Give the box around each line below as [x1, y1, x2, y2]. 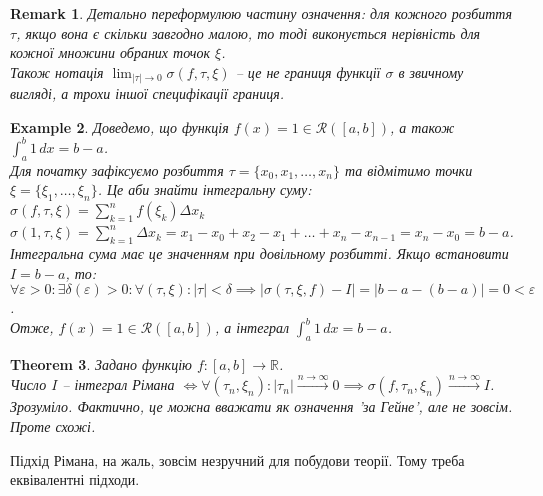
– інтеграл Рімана [62, 374, 175, 395]
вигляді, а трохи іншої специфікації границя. [10, 83, 285, 104]
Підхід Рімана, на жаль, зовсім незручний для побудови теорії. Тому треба [10, 449, 465, 470]
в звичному [398, 61, 464, 82]
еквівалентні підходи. [10, 469, 140, 490]
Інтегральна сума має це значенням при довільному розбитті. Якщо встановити [10, 242, 509, 263]
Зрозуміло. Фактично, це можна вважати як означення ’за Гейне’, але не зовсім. [10, 396, 513, 417]
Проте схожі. [10, 416, 96, 437]
